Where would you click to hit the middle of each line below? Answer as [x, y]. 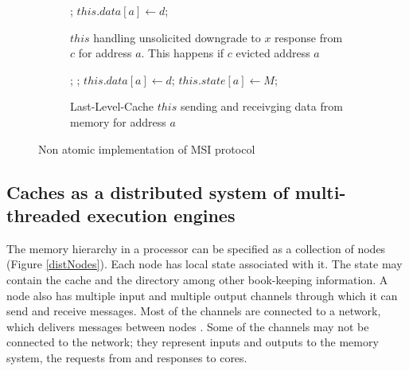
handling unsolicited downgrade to [177, 37]
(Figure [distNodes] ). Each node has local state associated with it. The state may [204, 264]
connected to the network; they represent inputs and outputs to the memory [193, 342]
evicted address [273, 53]
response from [309, 37]
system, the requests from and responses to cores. [127, 357]
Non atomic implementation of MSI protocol [147, 148]
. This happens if [183, 53]
